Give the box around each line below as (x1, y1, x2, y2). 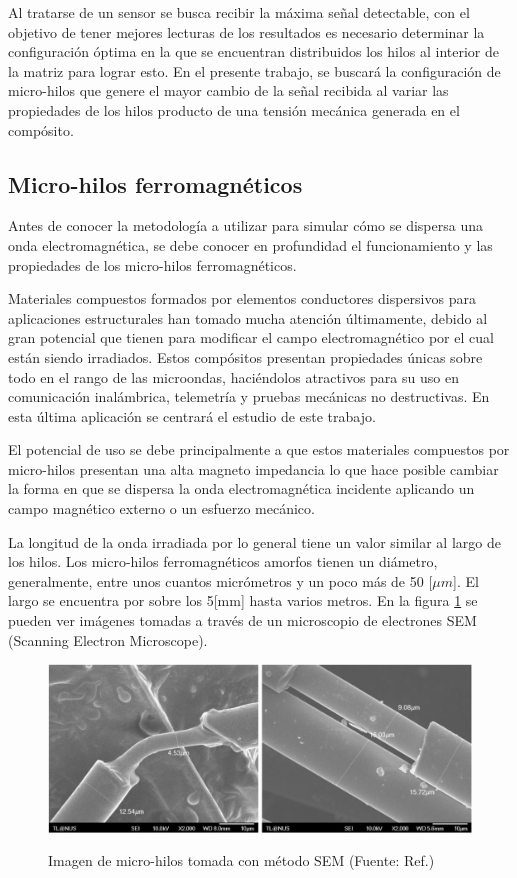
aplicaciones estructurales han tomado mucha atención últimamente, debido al (8, 307, 488, 328)
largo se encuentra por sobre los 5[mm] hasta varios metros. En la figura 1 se (8, 590, 478, 611)
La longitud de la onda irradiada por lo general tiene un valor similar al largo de (8, 531, 501, 552)
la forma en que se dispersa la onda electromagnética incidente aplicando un (8, 478, 475, 499)
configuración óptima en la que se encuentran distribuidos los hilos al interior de (8, 41, 499, 62)
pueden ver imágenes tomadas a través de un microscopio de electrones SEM (8, 610, 477, 631)
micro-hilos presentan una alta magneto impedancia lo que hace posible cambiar (8, 458, 499, 479)
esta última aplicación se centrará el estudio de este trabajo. (8, 405, 376, 426)
